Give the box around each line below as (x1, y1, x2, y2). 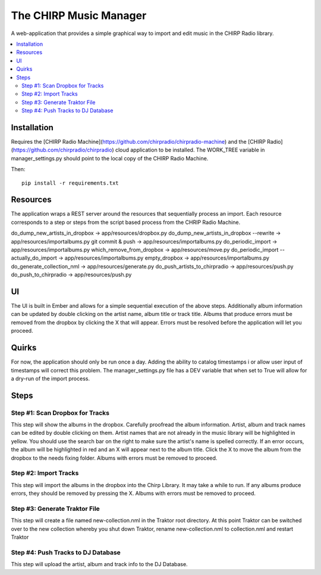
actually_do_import (11, 254, 58, 261)
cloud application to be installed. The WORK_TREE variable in (115, 146, 265, 154)
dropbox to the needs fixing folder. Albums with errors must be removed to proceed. (11, 454, 218, 462)
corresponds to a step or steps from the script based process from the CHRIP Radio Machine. (11, 219, 241, 226)
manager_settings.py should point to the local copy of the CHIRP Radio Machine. (11, 154, 209, 162)
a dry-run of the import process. (11, 375, 90, 382)
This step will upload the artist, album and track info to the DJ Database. (11, 561, 188, 568)
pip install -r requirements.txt (21, 179, 119, 187)
